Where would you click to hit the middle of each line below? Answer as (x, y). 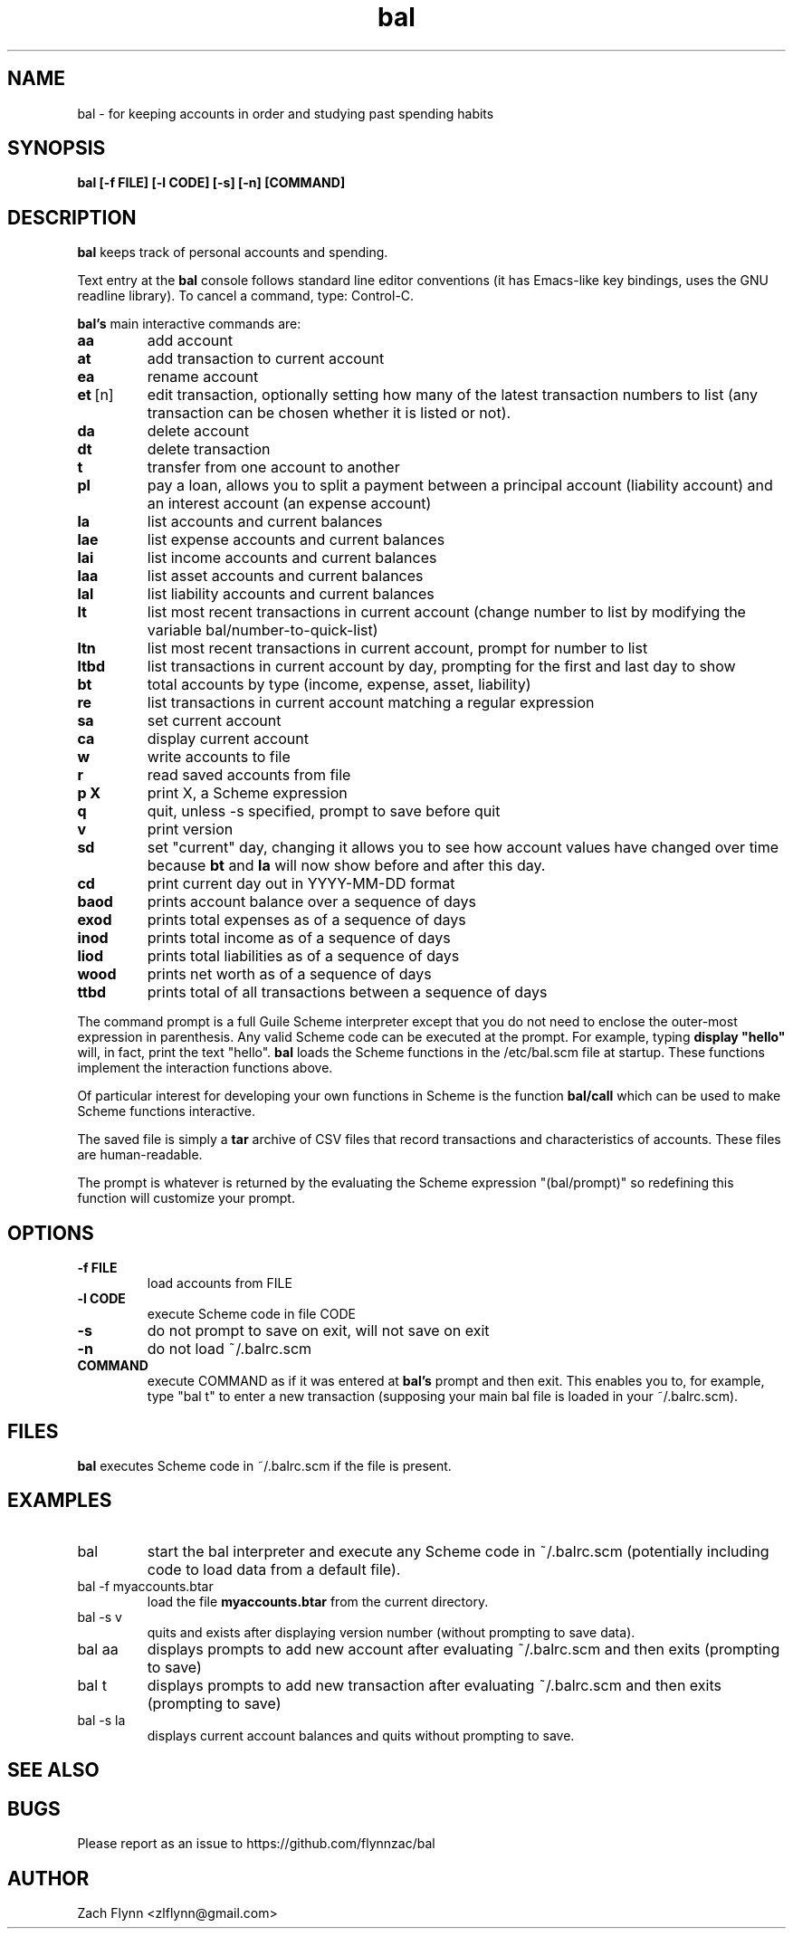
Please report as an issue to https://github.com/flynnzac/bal (256, 1844)
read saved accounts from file (249, 775)
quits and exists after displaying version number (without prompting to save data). (391, 1632)
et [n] (96, 395)
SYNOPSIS (57, 148)
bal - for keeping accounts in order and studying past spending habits (286, 113)
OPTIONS (51, 1233)
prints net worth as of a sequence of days (289, 974)
